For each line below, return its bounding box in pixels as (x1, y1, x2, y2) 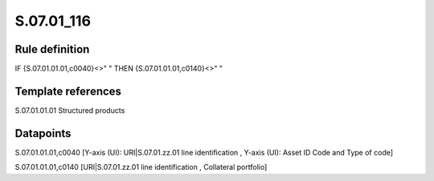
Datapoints (14, 127, 72, 140)
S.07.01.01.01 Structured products (14, 105, 125, 115)
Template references (14, 84, 122, 98)
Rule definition (14, 42, 90, 56)
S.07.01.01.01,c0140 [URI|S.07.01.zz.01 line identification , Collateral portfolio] (14, 163, 268, 172)
